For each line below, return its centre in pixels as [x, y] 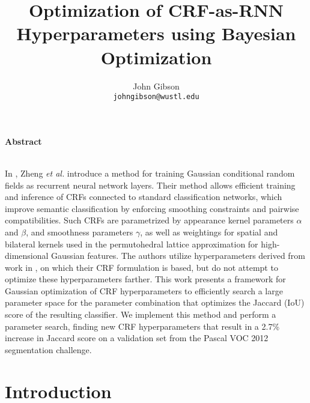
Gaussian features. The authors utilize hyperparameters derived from [178, 256]
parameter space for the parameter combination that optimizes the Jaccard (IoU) [155, 302]
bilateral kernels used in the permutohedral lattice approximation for [132, 244]
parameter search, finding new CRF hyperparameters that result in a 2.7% [142, 326]
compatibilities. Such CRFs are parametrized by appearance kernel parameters [149, 220]
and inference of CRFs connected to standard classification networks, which [144, 197]
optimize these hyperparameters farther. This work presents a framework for [145, 279]
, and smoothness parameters [80, 232]
